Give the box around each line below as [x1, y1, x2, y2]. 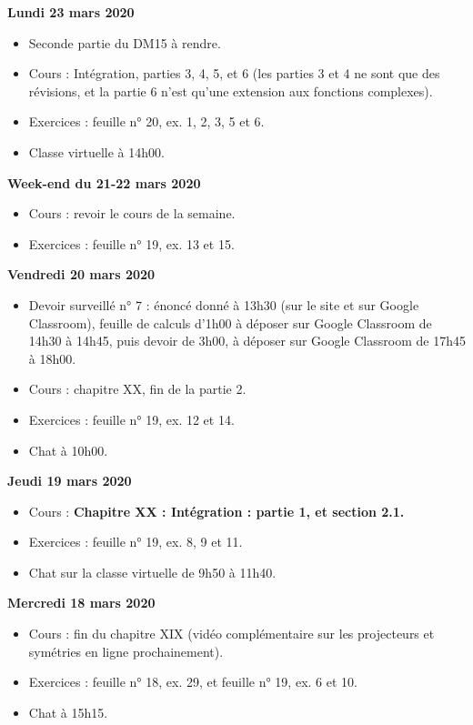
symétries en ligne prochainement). [28, 641, 224, 660]
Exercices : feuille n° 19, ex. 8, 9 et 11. [28, 532, 243, 551]
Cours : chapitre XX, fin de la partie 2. [28, 379, 247, 398]
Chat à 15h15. [28, 702, 108, 721]
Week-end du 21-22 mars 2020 [7, 173, 201, 192]
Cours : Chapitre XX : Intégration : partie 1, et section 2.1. [28, 501, 405, 520]
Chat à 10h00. [28, 440, 108, 459]
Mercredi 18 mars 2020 [7, 593, 156, 612]
